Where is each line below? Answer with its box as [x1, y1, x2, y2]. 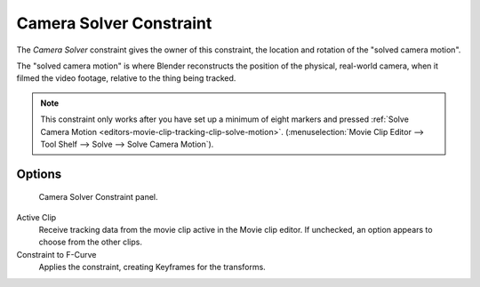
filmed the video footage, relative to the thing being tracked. [16, 73, 236, 84]
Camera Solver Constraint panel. [38, 192, 158, 203]
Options [16, 166, 62, 181]
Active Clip [16, 211, 57, 222]
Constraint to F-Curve [16, 249, 97, 259]
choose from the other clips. [38, 236, 142, 248]
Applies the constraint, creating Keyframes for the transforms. [38, 262, 266, 273]
